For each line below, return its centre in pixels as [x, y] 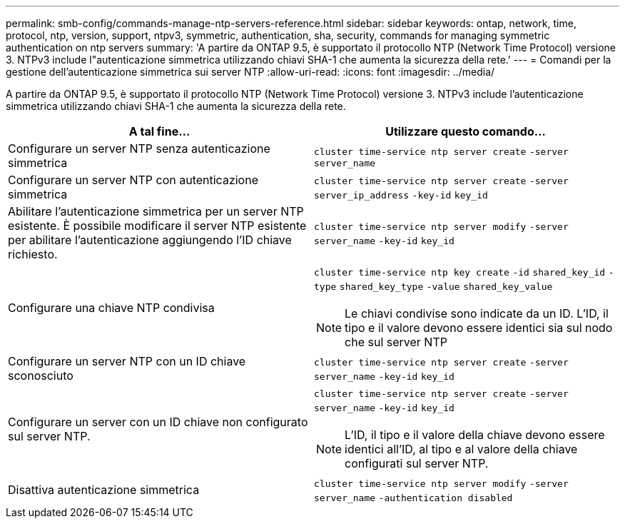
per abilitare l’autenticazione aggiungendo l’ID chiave [150, 240]
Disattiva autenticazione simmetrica [104, 490]
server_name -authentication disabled [413, 498]
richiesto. [33, 254]
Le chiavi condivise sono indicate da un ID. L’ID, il [477, 313]
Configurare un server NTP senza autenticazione [139, 148]
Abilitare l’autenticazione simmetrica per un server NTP [156, 211]
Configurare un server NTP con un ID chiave [127, 361]
